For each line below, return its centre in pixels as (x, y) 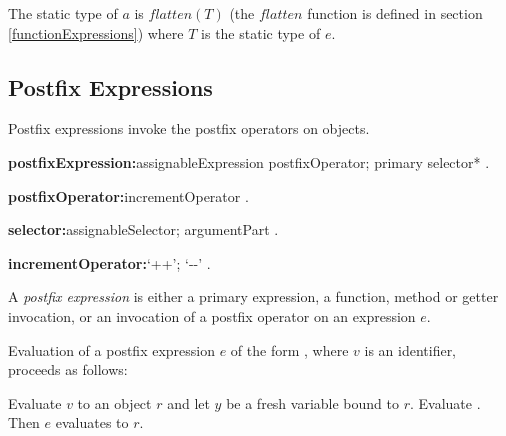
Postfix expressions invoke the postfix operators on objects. (189, 128)
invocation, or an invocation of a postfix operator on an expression (212, 315)
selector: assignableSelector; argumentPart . (143, 229)
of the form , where (289, 349)
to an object (114, 402)
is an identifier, (410, 349)
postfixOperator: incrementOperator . (128, 195)
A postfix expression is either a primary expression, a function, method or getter (253, 296)
